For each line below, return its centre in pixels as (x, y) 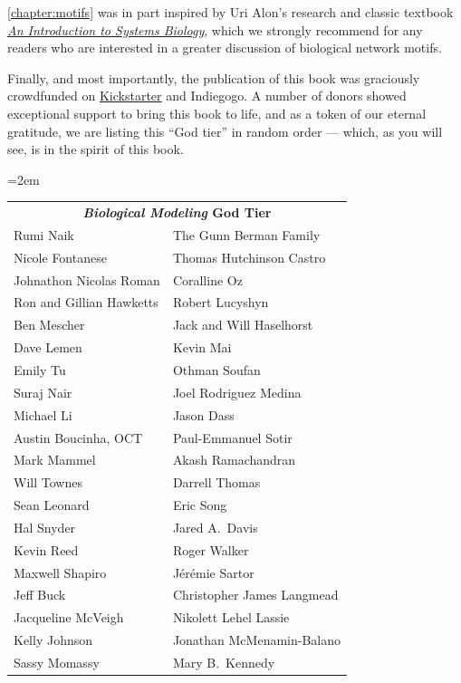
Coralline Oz (207, 279)
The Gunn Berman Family (246, 234)
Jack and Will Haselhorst (243, 325)
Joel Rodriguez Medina (237, 392)
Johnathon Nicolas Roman (87, 279)
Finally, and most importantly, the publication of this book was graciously (214, 77)
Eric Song (200, 505)
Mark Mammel (55, 460)
